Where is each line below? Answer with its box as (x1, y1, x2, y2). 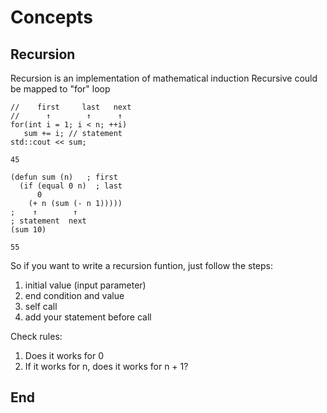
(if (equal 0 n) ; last (19, 181, 123, 191)
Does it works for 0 (24, 350, 104, 361)
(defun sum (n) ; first (10, 172, 118, 182)
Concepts (10, 6, 93, 29)
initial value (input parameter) (24, 279, 147, 291)
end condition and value (24, 290, 125, 301)
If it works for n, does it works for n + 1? (24, 361, 189, 372)
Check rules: (10, 331, 63, 342)
